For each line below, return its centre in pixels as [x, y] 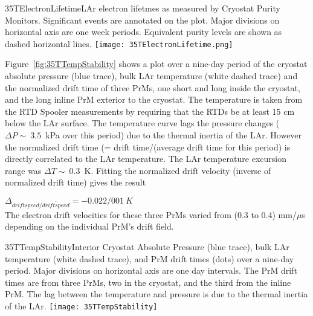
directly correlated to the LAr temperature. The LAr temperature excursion [146, 159]
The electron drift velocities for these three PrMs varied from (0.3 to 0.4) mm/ [151, 214]
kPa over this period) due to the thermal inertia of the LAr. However [174, 135]
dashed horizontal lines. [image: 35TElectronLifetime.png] [119, 43]
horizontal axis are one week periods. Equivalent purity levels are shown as [144, 32]
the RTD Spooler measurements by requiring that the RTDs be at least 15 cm [150, 111]
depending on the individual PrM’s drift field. [89, 226]
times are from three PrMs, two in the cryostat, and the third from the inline [148, 282]
